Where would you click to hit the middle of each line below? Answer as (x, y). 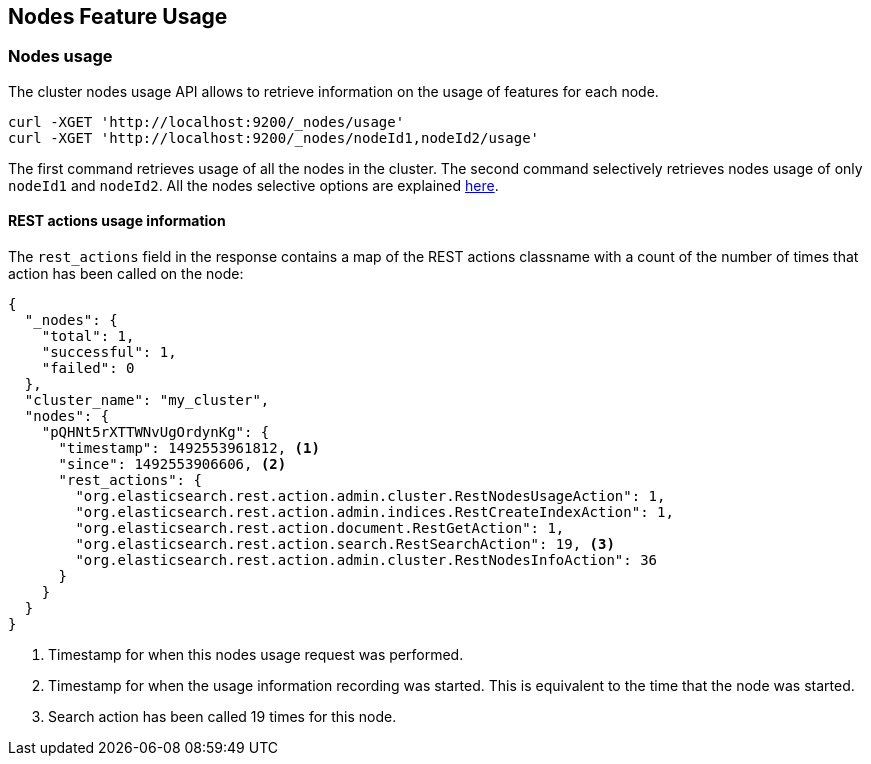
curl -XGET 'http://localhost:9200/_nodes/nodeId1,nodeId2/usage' (274, 137)
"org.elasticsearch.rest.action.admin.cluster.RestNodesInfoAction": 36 (366, 560)
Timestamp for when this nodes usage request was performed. (256, 655)
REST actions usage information (117, 221)
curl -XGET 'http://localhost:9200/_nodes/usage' (206, 121)
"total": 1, (88, 336)
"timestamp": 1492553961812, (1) (189, 448)
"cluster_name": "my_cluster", (147, 400)
